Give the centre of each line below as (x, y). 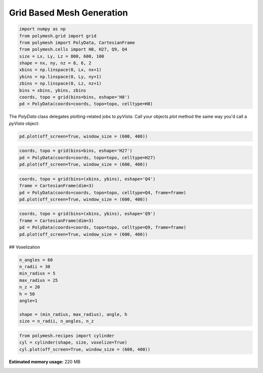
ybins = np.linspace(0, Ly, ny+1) (60, 76)
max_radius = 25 (39, 280)
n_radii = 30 (35, 267)
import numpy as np (42, 29)
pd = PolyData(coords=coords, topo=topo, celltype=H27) (87, 158)
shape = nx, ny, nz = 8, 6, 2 (55, 63)
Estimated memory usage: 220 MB (45, 362)
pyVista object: (24, 123)
